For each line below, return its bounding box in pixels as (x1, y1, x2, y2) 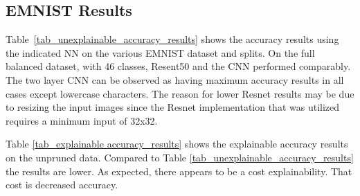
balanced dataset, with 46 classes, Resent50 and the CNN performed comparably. (6, 59, 351, 73)
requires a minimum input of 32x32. (6, 113, 158, 127)
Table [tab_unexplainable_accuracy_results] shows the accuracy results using (6, 32, 339, 46)
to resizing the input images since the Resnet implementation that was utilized (6, 100, 340, 114)
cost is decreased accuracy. (6, 177, 118, 192)
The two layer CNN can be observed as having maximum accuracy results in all (6, 72, 344, 87)
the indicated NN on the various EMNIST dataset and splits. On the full (6, 45, 315, 60)
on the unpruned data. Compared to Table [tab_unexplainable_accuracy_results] (6, 150, 354, 164)
